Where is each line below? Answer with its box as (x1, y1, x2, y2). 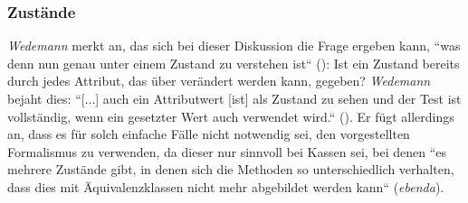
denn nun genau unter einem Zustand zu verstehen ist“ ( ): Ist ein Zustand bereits (7, 53, 460, 72)
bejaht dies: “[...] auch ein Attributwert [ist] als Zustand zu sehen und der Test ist (7, 89, 462, 107)
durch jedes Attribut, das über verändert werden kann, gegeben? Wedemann (7, 71, 431, 90)
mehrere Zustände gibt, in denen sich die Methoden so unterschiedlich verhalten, (7, 160, 454, 179)
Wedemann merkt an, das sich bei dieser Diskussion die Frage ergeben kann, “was (7, 36, 461, 55)
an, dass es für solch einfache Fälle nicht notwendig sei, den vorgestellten (7, 125, 410, 143)
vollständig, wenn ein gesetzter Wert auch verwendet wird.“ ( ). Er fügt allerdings (7, 106, 454, 125)
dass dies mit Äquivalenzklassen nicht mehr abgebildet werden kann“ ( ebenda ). (7, 177, 444, 196)
